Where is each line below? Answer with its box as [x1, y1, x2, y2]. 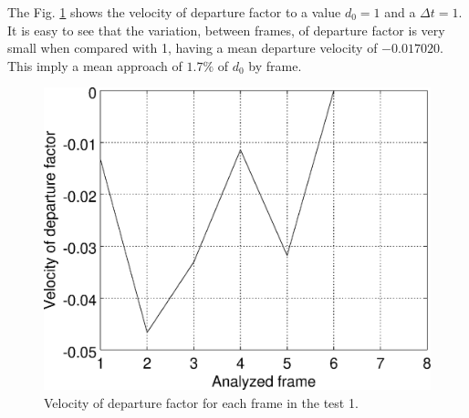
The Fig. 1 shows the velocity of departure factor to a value [7, 3, 341, 21]
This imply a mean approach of [7, 56, 182, 75]
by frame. [248, 56, 302, 75]
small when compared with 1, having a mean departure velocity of [7, 38, 378, 57]
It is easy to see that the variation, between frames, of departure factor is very [7, 20, 445, 39]
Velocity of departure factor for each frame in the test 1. [44, 393, 359, 412]
